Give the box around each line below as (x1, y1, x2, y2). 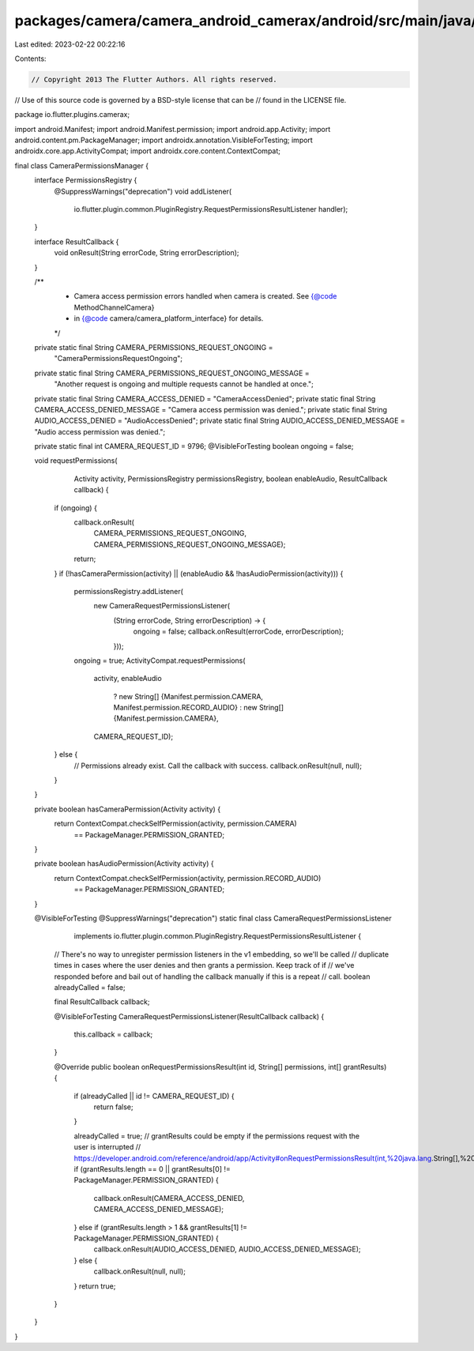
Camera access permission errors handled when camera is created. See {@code (73, 292, 337, 301)
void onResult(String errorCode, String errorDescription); (54, 248, 240, 258)
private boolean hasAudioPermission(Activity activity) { (34, 859, 215, 868)
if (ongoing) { (54, 502, 98, 513)
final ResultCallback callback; (54, 997, 150, 1007)
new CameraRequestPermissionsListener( (93, 601, 231, 611)
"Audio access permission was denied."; (34, 427, 166, 436)
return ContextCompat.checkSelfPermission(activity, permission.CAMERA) (54, 819, 298, 829)
